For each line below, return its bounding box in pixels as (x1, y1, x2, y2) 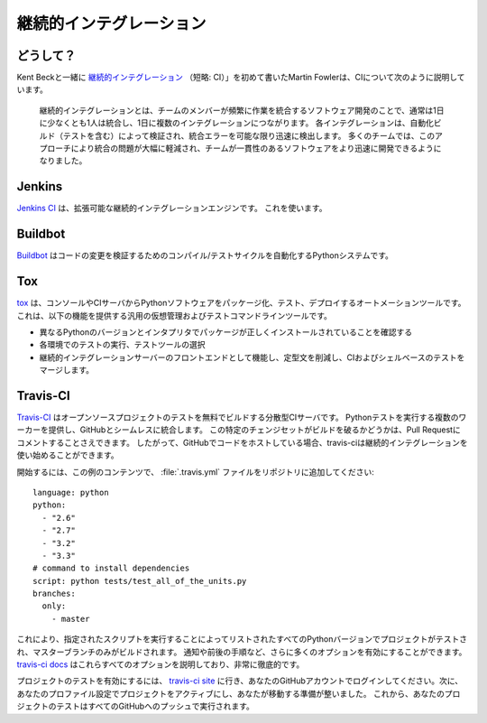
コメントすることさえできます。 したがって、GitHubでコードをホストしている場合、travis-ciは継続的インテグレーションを (16, 437, 468, 448)
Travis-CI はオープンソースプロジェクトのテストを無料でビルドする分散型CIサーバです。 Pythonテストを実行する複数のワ (16, 412, 467, 422)
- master (51, 614, 90, 624)
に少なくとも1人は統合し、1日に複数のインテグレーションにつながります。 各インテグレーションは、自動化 (39, 117, 435, 128)
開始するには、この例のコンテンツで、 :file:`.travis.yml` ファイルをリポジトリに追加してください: (16, 466, 374, 477)
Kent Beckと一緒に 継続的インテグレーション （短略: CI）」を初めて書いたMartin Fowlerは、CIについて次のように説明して (16, 72, 465, 83)
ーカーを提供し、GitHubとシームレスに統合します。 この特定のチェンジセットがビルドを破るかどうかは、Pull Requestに (16, 424, 462, 435)
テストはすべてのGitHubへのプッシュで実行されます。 (55, 700, 254, 712)
